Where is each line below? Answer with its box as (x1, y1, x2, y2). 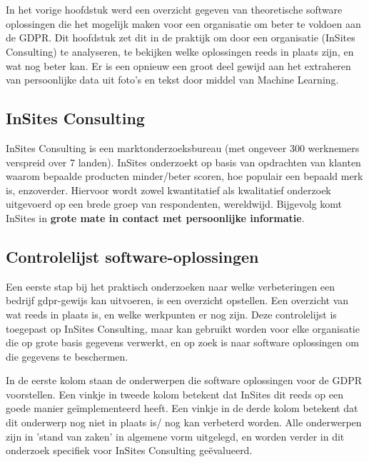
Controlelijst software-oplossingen (6, 245, 259, 267)
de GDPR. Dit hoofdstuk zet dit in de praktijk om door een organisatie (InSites (6, 30, 355, 45)
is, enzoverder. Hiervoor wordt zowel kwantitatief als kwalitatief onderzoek (6, 182, 331, 197)
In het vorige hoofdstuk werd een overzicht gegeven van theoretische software (6, 2, 343, 17)
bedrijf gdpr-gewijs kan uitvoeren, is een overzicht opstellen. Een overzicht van (6, 293, 349, 308)
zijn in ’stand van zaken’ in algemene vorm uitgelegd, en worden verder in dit (6, 428, 345, 443)
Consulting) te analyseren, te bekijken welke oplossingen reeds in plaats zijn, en (6, 44, 354, 59)
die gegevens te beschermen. (6, 348, 128, 363)
